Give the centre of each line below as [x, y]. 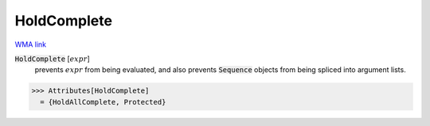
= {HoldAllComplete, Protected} [103, 102]
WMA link [31, 44]
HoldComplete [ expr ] [53, 59]
